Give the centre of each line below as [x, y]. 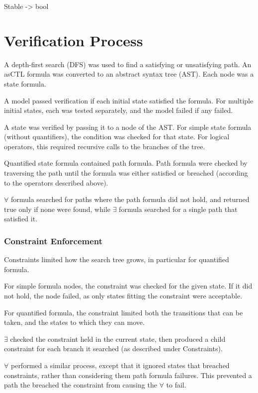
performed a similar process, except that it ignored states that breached [120, 365]
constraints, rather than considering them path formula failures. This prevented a [128, 375]
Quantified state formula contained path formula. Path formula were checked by [126, 163]
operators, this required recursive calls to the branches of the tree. [105, 146]
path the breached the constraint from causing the [81, 385]
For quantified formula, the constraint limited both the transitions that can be [124, 312]
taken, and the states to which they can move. [74, 322]
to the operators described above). [56, 182]
